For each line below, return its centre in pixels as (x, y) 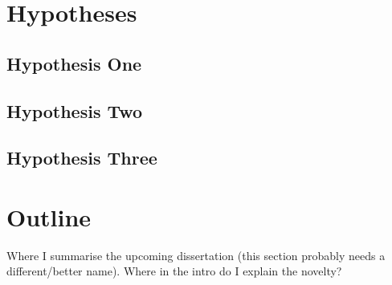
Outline (49, 216)
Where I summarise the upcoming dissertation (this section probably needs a (196, 255)
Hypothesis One (74, 63)
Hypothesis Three (82, 158)
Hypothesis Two (75, 110)
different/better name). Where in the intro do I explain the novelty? (174, 271)
